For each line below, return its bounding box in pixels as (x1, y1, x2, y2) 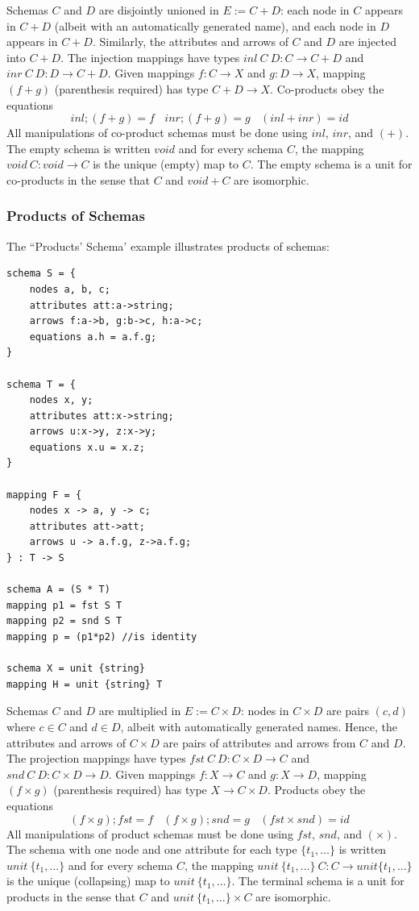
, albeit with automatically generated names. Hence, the (120, 718, 398, 734)
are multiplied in (98, 702, 181, 719)
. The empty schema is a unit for (250, 156, 413, 173)
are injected (338, 33, 396, 50)
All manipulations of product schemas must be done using (6, 825, 293, 842)
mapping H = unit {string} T (6, 678, 163, 690)
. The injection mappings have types (60, 48, 240, 65)
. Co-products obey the (270, 80, 384, 97)
